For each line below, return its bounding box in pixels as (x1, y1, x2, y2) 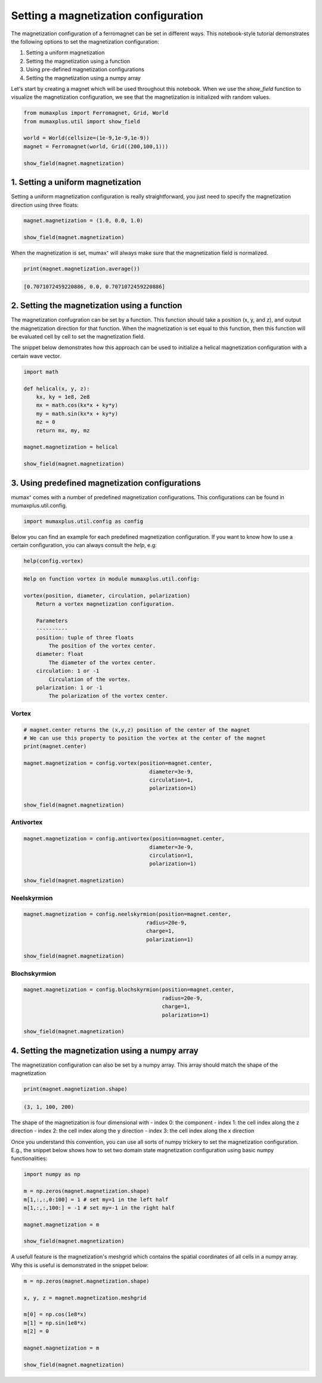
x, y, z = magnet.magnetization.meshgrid (23, 1295, 147, 1301)
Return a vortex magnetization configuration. (36, 601, 175, 607)
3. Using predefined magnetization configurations (11, 478, 201, 488)
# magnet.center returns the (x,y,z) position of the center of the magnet (23, 726, 250, 733)
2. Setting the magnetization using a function (11, 301, 182, 311)
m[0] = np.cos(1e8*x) (23, 1311, 87, 1318)
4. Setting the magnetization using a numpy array (11, 1045, 199, 1055)
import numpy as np (23, 1171, 80, 1178)
